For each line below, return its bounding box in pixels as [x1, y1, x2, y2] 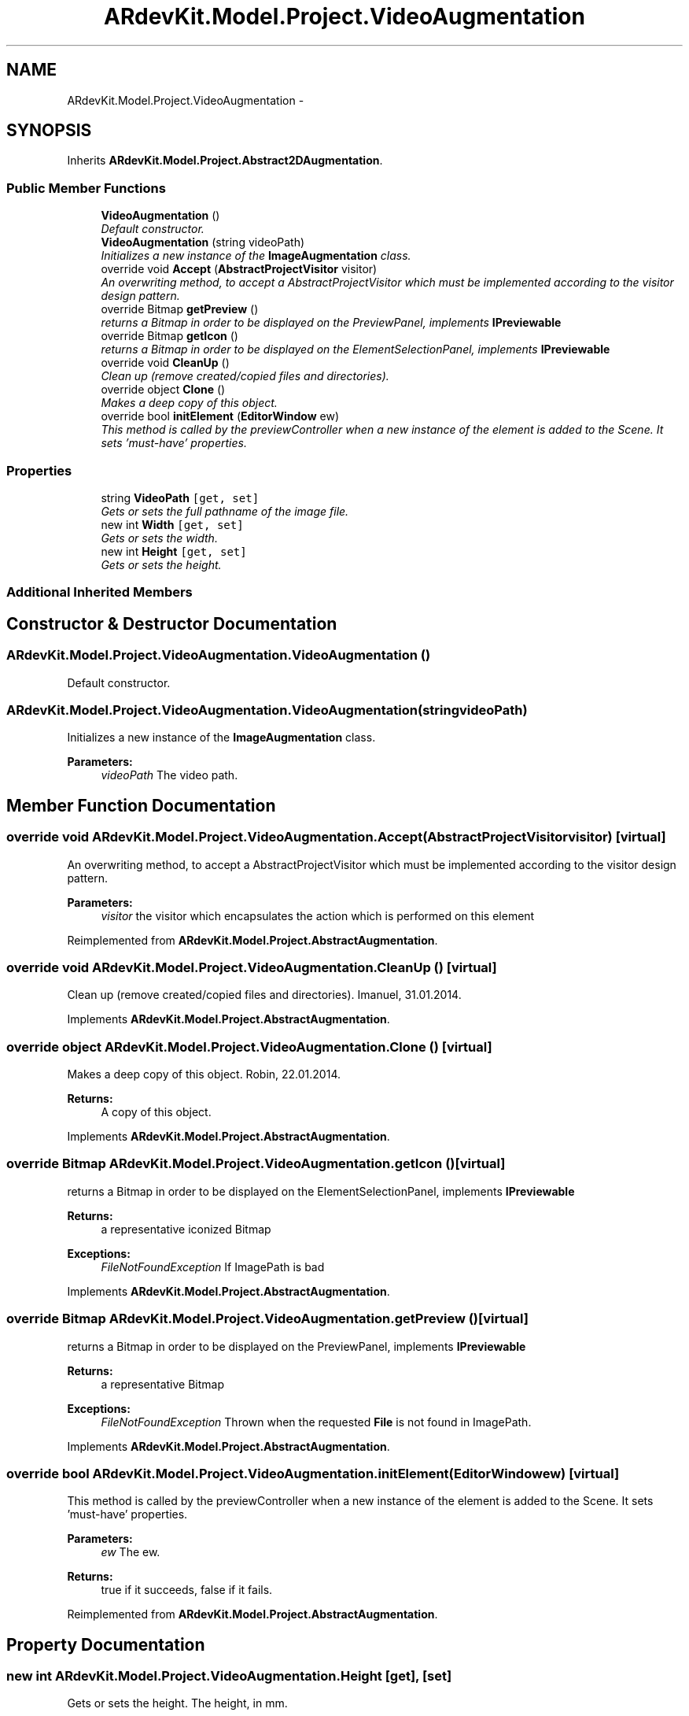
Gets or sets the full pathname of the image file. [101, 504, 349, 518]
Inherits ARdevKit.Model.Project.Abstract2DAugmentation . [67, 153, 383, 168]
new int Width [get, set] [101, 517, 244, 531]
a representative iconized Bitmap [101, 1222, 271, 1236]
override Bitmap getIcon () [101, 329, 238, 343]
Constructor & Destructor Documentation [6, 613, 337, 634]
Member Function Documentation [6, 795, 276, 815]
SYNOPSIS [6, 120, 92, 141]
